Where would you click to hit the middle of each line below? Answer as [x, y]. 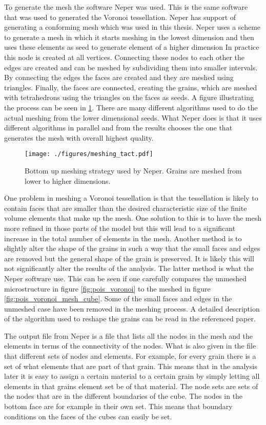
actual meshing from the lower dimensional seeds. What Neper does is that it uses [133, 117]
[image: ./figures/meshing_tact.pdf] [89, 154]
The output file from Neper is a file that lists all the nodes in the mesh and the [129, 335]
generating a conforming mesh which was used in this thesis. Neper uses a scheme [132, 27]
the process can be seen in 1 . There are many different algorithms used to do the [131, 107]
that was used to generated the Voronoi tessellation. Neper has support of [120, 17]
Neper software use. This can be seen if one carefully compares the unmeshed [126, 278]
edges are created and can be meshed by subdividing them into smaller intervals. [131, 67]
